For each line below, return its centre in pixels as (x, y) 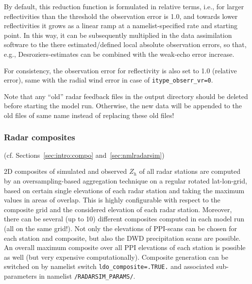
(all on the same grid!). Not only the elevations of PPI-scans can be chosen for (120, 228)
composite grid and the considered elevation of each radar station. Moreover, (118, 209)
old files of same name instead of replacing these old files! (89, 115)
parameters (20, 276)
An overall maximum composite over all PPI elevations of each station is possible (125, 247)
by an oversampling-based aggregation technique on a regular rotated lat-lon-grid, (126, 181)
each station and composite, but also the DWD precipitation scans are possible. (122, 238)
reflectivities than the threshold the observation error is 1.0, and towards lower (121, 16)
